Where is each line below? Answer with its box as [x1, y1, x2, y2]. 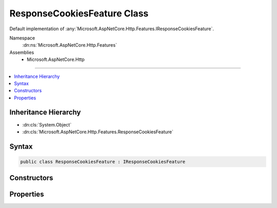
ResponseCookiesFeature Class [9, 8, 149, 19]
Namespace [9, 35, 35, 41]
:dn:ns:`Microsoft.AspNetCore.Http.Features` [22, 42, 117, 48]
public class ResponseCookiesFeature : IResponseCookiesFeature [20, 159, 186, 164]
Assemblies [9, 49, 34, 55]
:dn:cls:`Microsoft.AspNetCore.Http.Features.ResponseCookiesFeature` [22, 129, 174, 135]
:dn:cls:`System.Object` [22, 121, 72, 128]
